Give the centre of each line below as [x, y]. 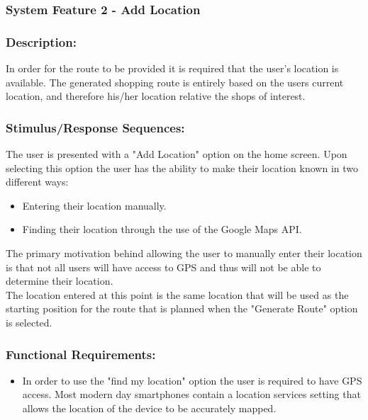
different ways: [37, 182]
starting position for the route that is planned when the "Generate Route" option [182, 308]
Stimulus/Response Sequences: [95, 127]
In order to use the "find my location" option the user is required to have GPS [192, 380]
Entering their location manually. [94, 205]
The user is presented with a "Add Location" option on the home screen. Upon [177, 154]
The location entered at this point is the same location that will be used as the [177, 294]
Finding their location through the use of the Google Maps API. [162, 229]
